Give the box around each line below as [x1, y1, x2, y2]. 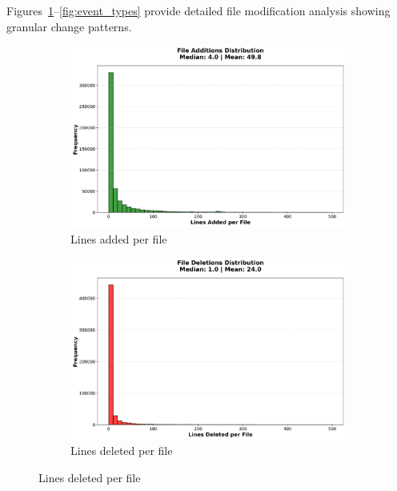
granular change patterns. [6, 18, 132, 34]
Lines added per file [70, 230, 167, 247]
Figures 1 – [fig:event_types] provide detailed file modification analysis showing [6, 2, 391, 18]
